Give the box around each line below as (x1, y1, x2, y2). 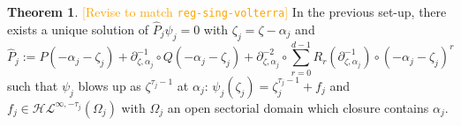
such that (7, 76, 58, 94)
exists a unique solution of (7, 19, 149, 38)
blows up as (78, 76, 141, 94)
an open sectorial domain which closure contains (167, 98, 429, 116)
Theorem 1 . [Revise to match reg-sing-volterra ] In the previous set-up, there (7, 3, 447, 20)
